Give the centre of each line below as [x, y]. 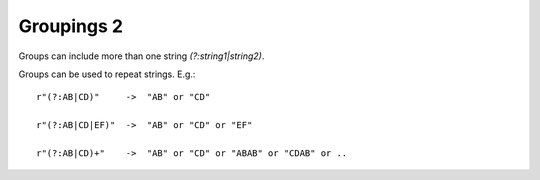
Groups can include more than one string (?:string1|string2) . [141, 56]
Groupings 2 [71, 26]
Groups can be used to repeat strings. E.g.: [107, 74]
